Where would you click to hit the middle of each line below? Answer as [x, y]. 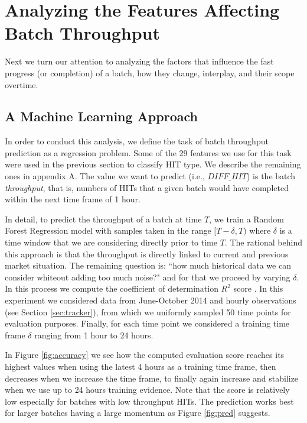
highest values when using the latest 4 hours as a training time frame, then [141, 366]
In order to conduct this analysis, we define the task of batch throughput [137, 141]
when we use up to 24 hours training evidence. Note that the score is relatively [147, 390]
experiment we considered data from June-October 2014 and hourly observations [151, 300]
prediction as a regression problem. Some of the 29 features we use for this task [148, 152]
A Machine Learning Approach [101, 116]
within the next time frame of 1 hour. [73, 199]
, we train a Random [246, 219]
